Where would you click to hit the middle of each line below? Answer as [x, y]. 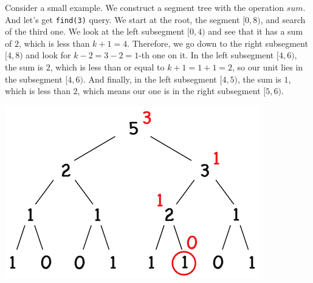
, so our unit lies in [268, 67]
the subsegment [34, 79]
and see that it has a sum [256, 31]
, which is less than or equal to [107, 67]
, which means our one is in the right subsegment [169, 91]
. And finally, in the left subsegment [150, 79]
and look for [48, 55]
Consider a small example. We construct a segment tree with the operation [144, 7]
